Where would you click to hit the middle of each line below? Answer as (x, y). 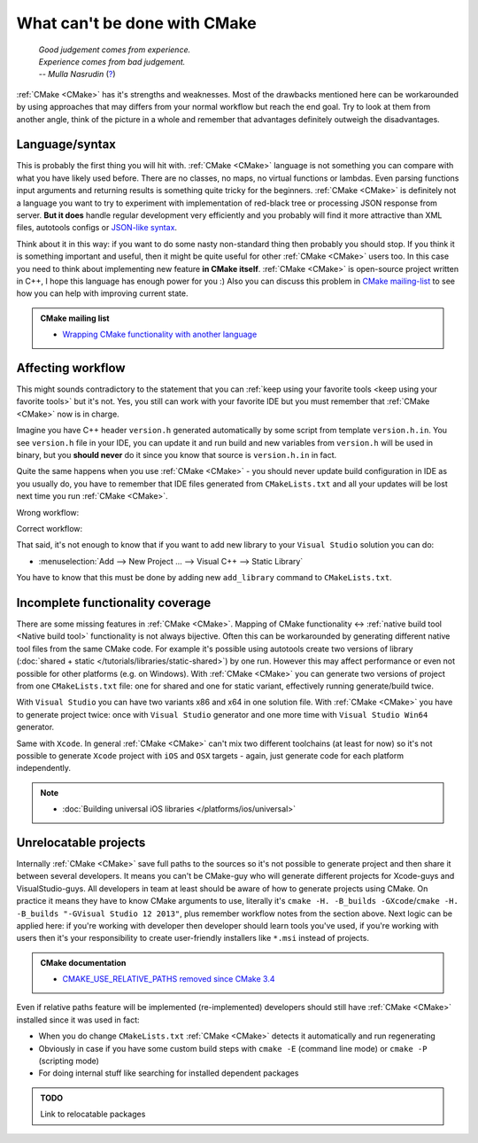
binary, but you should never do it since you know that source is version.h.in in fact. (177, 455)
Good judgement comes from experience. (114, 50)
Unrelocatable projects (81, 842)
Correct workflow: (50, 528)
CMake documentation (83, 962)
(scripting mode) (69, 1061)
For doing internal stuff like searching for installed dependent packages (169, 1073)
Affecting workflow (71, 368)
